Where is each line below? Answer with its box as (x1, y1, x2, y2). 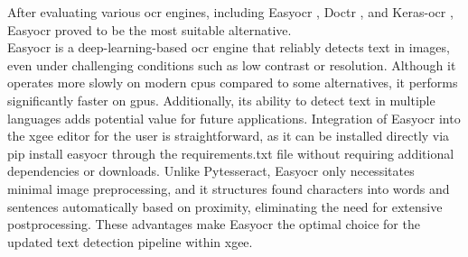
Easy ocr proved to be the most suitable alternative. (7, 20, 292, 39)
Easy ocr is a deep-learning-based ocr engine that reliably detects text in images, (7, 38, 450, 57)
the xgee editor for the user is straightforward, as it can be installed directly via (7, 126, 450, 145)
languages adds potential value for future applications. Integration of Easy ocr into (7, 108, 461, 127)
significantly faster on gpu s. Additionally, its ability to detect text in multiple (7, 90, 435, 109)
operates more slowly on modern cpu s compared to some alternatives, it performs (7, 73, 458, 92)
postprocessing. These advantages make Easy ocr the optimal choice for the (7, 215, 420, 234)
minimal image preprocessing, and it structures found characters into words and (7, 179, 450, 197)
